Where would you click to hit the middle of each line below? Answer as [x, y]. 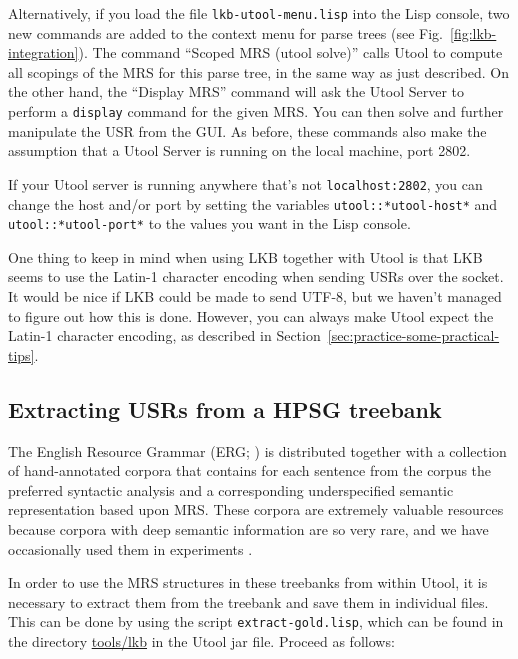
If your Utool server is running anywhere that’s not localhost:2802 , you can [245, 183]
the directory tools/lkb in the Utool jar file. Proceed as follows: [201, 641]
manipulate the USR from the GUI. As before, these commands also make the [247, 130]
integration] [43, 52]
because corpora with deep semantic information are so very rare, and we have [248, 528]
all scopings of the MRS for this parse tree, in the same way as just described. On [259, 71]
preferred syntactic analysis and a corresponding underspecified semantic [231, 489]
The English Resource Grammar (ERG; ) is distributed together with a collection [257, 450]
